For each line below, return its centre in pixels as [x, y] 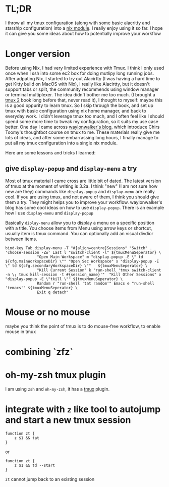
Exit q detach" [53, 292]
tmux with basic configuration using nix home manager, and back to [76, 111]
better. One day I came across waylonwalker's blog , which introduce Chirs [82, 127]
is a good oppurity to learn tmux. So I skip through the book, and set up [79, 105]
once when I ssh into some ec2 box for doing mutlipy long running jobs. [80, 73]
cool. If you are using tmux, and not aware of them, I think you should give [82, 197]
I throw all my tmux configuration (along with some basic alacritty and [78, 23]
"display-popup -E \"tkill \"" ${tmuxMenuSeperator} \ [64, 279]
